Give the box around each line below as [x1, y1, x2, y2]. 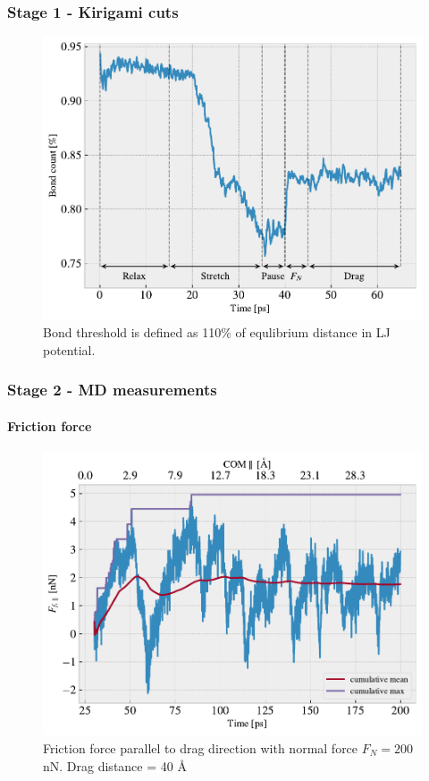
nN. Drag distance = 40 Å [43, 756, 187, 775]
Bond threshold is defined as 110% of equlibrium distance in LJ [43, 323, 391, 342]
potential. [43, 340, 96, 359]
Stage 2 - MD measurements [7, 378, 217, 401]
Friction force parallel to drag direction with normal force [43, 738, 358, 757]
